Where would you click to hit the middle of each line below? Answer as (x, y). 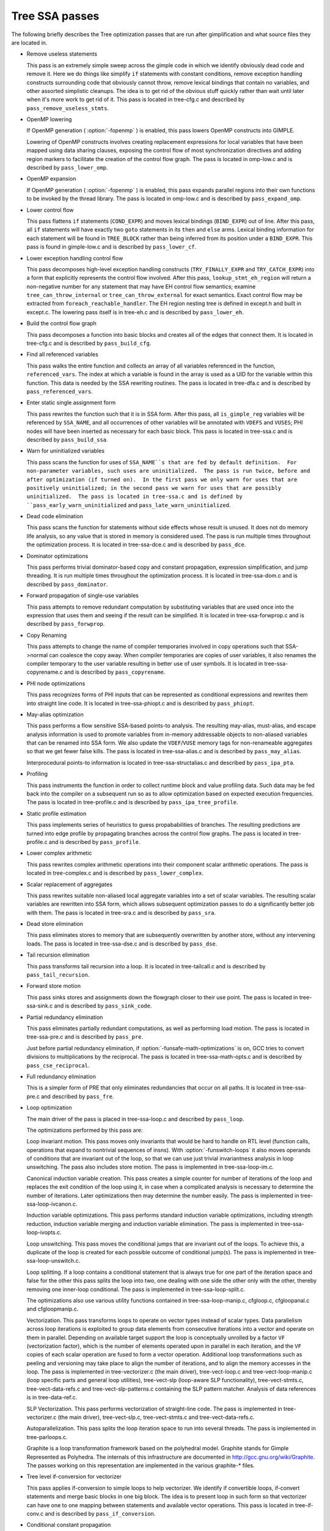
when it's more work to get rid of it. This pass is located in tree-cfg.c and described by (136, 100)
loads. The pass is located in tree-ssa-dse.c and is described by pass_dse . (122, 944)
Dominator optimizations (57, 556)
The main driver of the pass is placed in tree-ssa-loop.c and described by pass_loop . (135, 1119)
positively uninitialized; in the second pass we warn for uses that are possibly (154, 488)
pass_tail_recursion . (58, 975)
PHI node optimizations (56, 683)
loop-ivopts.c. (44, 1232)
